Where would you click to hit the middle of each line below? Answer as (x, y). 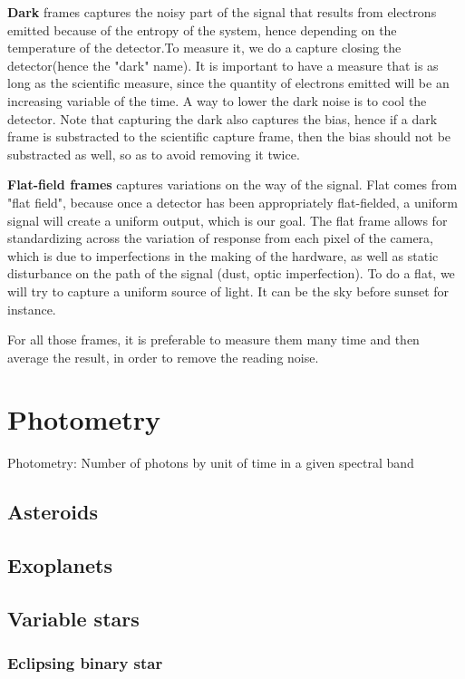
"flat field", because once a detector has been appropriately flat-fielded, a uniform (232, 202)
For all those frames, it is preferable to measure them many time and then (213, 339)
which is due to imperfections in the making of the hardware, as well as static (223, 255)
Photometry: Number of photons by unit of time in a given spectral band (211, 463)
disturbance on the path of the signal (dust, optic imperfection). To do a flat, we (231, 273)
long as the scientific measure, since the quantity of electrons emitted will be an (228, 83)
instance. (32, 309)
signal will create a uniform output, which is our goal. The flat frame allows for (228, 220)
